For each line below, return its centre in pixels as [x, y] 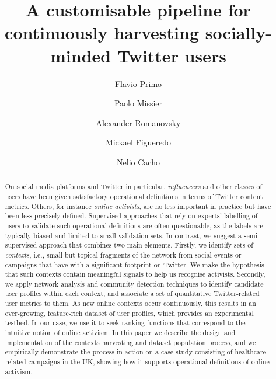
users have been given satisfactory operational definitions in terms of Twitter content [134, 196]
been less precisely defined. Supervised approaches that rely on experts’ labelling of [131, 216]
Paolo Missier [138, 103]
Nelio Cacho [138, 161]
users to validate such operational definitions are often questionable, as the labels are [134, 225]
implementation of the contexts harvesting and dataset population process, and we [130, 342]
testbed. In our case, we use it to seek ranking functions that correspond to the [125, 323]
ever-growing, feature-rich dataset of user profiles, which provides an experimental [129, 313]
